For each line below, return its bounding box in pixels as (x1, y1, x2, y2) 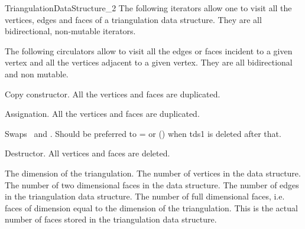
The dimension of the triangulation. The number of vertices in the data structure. (5, 166, 301, 179)
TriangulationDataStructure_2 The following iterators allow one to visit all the (5, 2, 292, 14)
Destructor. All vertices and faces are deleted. (5, 147, 170, 159)
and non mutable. (5, 67, 69, 80)
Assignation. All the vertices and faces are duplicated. (5, 107, 200, 120)
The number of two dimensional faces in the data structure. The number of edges (5, 178, 299, 191)
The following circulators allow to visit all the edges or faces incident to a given (5, 44, 293, 57)
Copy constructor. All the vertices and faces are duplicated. (5, 87, 220, 100)
